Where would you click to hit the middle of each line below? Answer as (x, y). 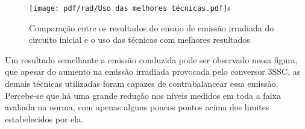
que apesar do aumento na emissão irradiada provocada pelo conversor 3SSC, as (153, 71)
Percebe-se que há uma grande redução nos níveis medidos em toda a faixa (143, 95)
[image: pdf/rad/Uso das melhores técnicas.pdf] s (130, 7)
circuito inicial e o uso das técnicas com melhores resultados (140, 39)
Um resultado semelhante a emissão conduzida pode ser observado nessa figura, (151, 59)
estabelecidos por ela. (44, 118)
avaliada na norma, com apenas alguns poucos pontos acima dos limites (137, 107)
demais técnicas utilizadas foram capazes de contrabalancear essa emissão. (142, 83)
